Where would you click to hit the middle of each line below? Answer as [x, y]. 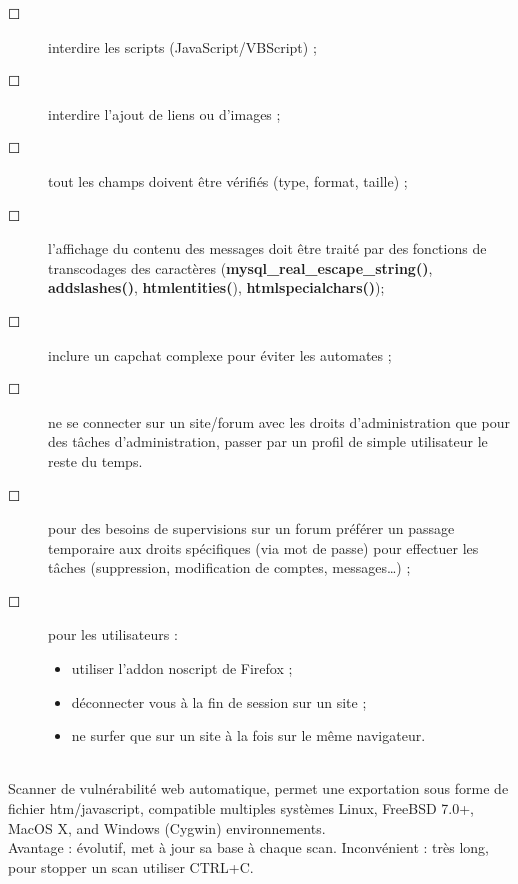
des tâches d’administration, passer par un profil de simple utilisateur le [268, 441]
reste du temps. [95, 460]
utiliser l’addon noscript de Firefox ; [182, 668]
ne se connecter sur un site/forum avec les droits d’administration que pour [279, 421]
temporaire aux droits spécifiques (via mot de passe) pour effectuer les [263, 547]
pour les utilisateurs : [113, 634]
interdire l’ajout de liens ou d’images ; [164, 113]
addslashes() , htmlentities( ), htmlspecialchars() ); [216, 287]
